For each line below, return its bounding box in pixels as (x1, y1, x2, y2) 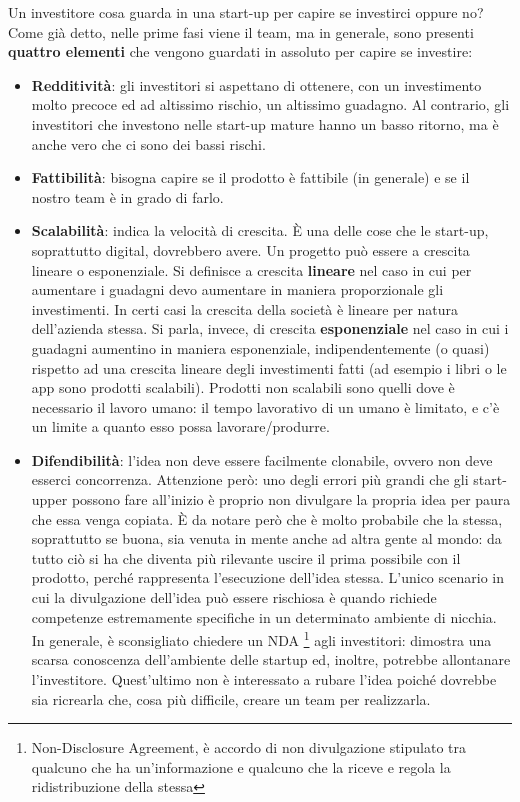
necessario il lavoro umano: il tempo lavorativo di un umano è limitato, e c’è (31, 396, 500, 417)
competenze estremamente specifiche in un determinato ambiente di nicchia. (31, 606, 497, 627)
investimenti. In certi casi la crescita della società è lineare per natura (31, 298, 459, 319)
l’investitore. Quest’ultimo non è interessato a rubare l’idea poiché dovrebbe (31, 669, 497, 690)
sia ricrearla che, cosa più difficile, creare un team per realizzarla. (31, 688, 431, 709)
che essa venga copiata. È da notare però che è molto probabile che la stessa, (31, 508, 503, 529)
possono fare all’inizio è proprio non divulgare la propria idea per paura (71, 489, 511, 510)
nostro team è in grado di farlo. (31, 186, 224, 207)
